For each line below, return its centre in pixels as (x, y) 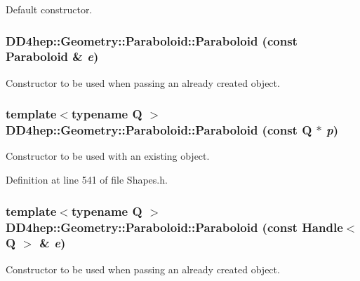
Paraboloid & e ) (52, 56)
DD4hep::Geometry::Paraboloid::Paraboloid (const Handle (174, 227)
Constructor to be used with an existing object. (108, 156)
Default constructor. (49, 9)
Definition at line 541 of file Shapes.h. (87, 180)
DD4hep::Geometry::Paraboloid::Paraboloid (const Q (159, 130)
